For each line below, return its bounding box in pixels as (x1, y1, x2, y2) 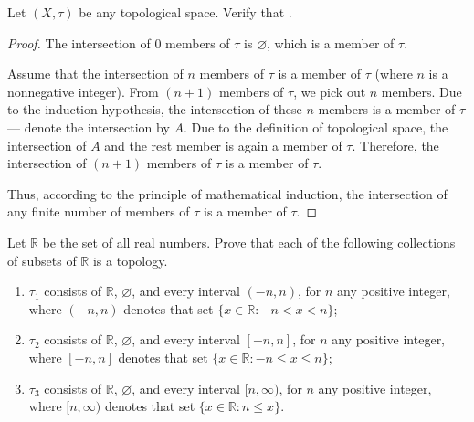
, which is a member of (267, 33, 395, 52)
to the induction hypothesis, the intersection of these (7, 100, 302, 119)
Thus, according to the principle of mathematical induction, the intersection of (7, 184, 448, 203)
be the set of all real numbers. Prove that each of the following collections (42, 232, 456, 251)
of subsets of (7, 250, 77, 269)
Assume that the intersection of (7, 64, 184, 83)
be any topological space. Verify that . (79, 3, 292, 21)
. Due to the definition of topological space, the (184, 117, 448, 136)
